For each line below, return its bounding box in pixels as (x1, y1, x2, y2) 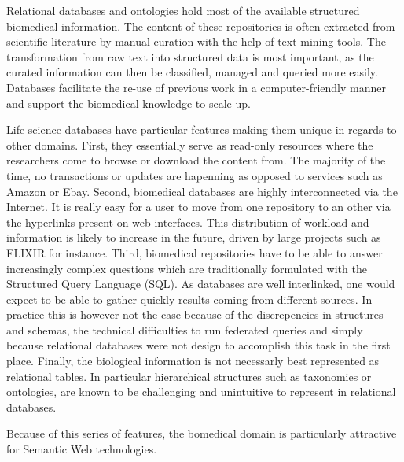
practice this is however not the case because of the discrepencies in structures (6, 306, 384, 323)
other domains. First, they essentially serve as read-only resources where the (6, 136, 373, 153)
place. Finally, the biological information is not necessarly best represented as (6, 353, 380, 369)
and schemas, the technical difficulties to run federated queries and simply (6, 321, 363, 338)
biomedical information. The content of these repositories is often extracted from (6, 17, 395, 34)
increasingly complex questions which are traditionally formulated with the (6, 260, 367, 276)
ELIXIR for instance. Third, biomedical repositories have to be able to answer (6, 244, 383, 261)
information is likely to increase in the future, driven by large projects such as (6, 229, 381, 246)
